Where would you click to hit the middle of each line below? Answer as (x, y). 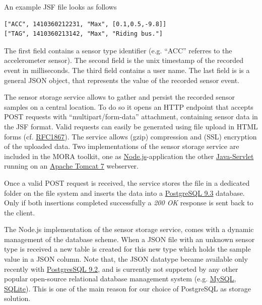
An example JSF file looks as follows (60, 7)
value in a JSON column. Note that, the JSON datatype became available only (126, 259)
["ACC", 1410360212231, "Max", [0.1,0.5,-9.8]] (85, 24)
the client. (20, 212)
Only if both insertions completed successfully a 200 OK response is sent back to (129, 203)
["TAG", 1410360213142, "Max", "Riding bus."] (83, 34)
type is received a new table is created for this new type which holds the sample (127, 249)
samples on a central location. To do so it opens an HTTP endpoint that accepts (129, 106)
